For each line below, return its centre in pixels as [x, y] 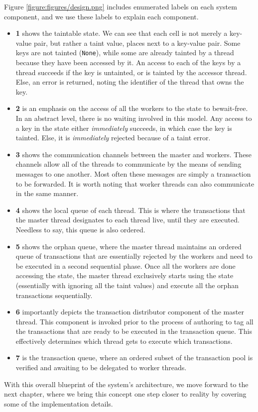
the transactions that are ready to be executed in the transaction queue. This [134, 331]
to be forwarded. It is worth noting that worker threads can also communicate [135, 183]
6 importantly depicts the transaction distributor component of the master [130, 312]
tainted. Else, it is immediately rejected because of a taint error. [113, 138]
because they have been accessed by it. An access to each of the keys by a [128, 62]
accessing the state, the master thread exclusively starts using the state [125, 275]
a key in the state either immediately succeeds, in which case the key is [124, 128]
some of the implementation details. [59, 403]
